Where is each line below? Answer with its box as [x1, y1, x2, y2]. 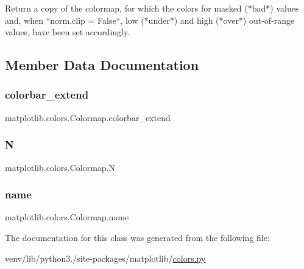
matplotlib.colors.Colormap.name [5, 211, 129, 223]
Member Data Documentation [5, 55, 199, 74]
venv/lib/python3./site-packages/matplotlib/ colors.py [5, 251, 206, 264]
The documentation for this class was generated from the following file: [5, 231, 270, 243]
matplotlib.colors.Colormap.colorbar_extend [5, 111, 171, 124]
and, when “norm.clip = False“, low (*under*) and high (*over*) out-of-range [5, 13, 295, 26]
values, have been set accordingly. [5, 26, 130, 38]
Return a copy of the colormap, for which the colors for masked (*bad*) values [5, 2, 299, 14]
